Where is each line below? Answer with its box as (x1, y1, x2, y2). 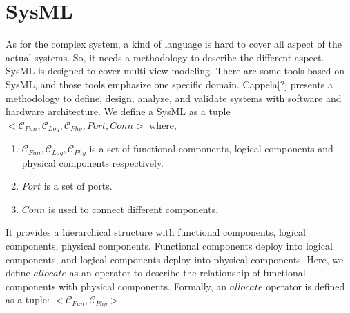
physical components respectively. (21, 155, 164, 170)
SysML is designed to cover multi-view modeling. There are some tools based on (6, 63, 345, 78)
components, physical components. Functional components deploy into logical (6, 238, 333, 252)
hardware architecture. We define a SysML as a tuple (6, 104, 231, 119)
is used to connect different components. (48, 201, 219, 216)
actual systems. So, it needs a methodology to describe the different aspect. (6, 50, 324, 64)
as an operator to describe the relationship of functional (69, 265, 306, 280)
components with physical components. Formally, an (6, 279, 227, 293)
